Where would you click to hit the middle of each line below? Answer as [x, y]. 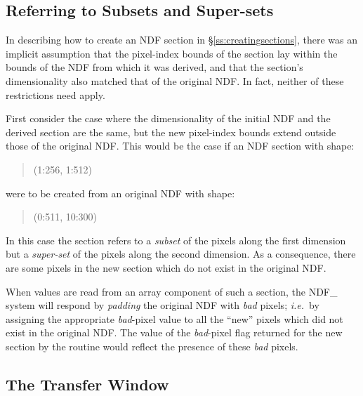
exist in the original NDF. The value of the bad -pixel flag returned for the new [174, 332]
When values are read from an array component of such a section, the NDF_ [172, 291]
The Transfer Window [87, 384]
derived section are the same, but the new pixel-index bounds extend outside [171, 132]
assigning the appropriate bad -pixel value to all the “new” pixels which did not [174, 318]
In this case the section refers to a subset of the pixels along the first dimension [176, 240]
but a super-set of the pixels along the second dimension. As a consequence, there [181, 254]
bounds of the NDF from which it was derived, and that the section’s [154, 67]
